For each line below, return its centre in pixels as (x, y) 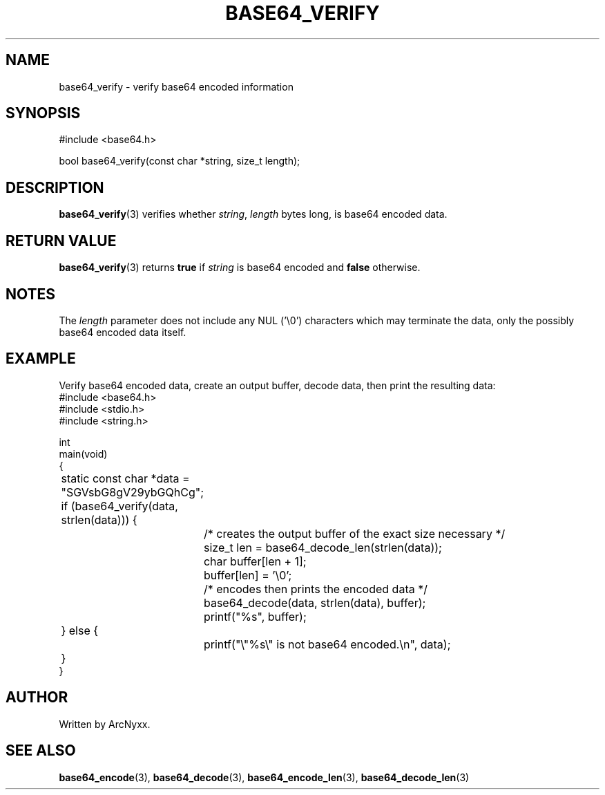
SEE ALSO (41, 751)
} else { (80, 630)
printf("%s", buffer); (255, 616)
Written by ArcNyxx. (105, 724)
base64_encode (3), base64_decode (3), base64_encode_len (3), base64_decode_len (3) (264, 777)
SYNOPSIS (43, 113)
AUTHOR (37, 698)
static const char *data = (125, 478)
